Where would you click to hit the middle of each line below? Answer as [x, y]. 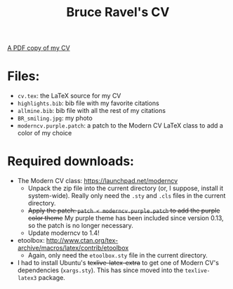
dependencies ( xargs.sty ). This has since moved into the [100, 270]
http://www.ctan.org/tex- [82, 241]
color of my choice [45, 133]
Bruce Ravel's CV [118, 12]
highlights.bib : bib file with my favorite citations [88, 103]
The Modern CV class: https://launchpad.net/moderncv [98, 181]
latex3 [27, 278]
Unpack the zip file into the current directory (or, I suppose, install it [125, 188]
